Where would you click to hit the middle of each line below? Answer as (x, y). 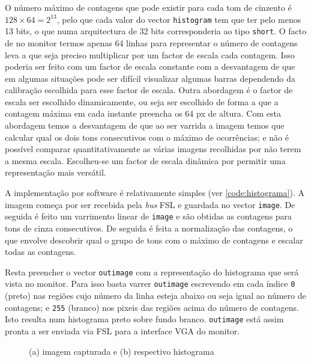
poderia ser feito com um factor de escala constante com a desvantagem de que (150, 66)
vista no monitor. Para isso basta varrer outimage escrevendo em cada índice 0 (150, 284)
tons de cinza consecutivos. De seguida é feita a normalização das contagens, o (149, 228)
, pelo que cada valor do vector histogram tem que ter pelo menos (179, 19)
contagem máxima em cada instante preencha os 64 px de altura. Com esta (143, 113)
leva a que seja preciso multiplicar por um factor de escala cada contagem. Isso (150, 54)
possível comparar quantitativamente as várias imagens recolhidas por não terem (153, 149)
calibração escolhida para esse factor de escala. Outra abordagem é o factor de (149, 90)
